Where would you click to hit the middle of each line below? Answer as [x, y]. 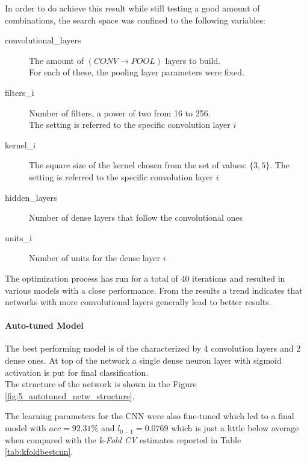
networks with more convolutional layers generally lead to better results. [138, 302]
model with [26, 428]
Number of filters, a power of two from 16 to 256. [120, 112]
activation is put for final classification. [77, 372]
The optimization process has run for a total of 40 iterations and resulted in [145, 278]
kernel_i [20, 144]
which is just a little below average [235, 428]
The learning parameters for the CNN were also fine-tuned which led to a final [150, 416]
